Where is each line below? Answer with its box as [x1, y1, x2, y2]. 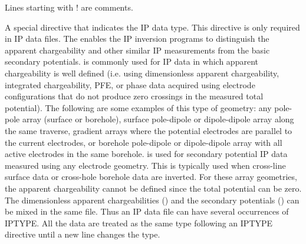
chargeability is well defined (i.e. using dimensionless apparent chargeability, [5, 66, 279, 79]
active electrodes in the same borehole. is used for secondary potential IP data [5, 148, 288, 160]
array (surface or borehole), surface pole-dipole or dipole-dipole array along [22, 113, 294, 125]
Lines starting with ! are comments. [5, 1, 133, 13]
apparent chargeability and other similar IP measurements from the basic [5, 44, 270, 56]
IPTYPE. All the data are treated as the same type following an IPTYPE [5, 216, 273, 229]
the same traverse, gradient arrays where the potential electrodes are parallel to [5, 124, 292, 136]
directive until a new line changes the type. [5, 228, 160, 240]
